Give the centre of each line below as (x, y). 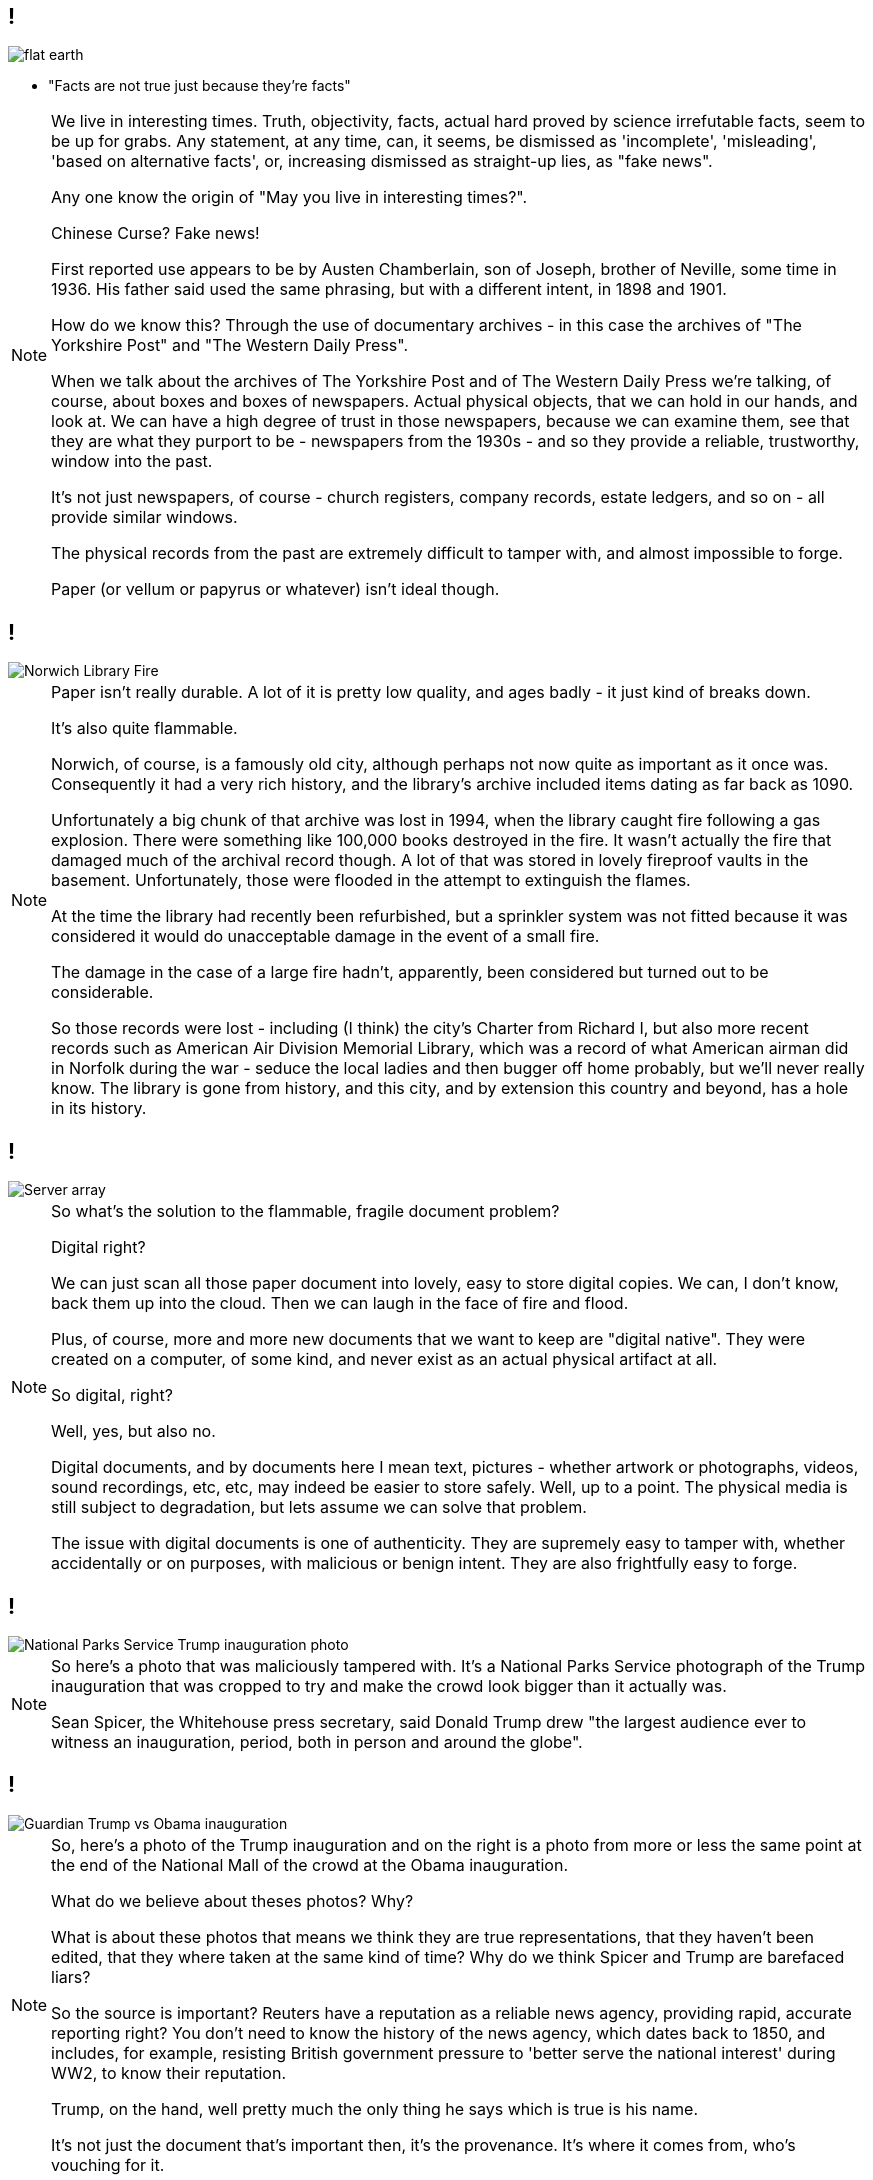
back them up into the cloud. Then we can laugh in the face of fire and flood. (340, 1303)
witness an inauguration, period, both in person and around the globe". (317, 1741)
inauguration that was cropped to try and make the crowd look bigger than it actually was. (389, 1685)
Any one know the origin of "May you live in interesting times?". (289, 197)
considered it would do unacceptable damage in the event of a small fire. (325, 936)
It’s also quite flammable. (144, 728)
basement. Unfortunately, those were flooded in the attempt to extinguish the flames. (371, 880)
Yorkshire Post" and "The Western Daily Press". (230, 345)
